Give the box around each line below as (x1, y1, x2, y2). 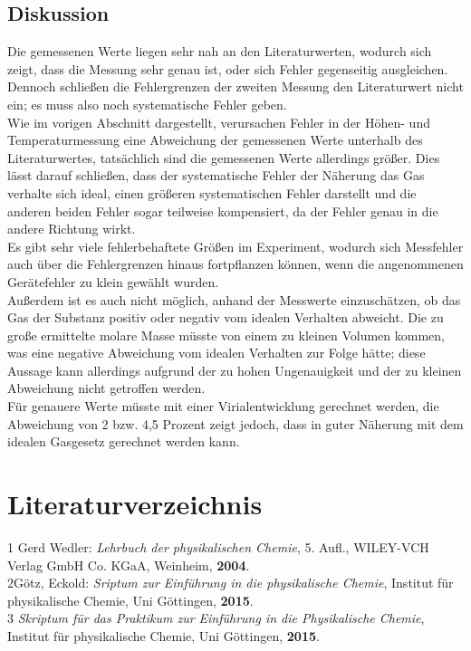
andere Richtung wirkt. (7, 219, 136, 238)
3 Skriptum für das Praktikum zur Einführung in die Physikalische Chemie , (7, 608, 425, 627)
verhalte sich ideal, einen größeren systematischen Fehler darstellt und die (7, 183, 417, 202)
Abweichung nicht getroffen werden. (7, 378, 206, 397)
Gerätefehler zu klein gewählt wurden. (7, 272, 219, 291)
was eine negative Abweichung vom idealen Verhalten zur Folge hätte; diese (7, 343, 426, 362)
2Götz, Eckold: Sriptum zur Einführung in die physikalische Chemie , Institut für (7, 573, 454, 592)
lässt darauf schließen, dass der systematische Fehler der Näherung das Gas (7, 166, 425, 185)
